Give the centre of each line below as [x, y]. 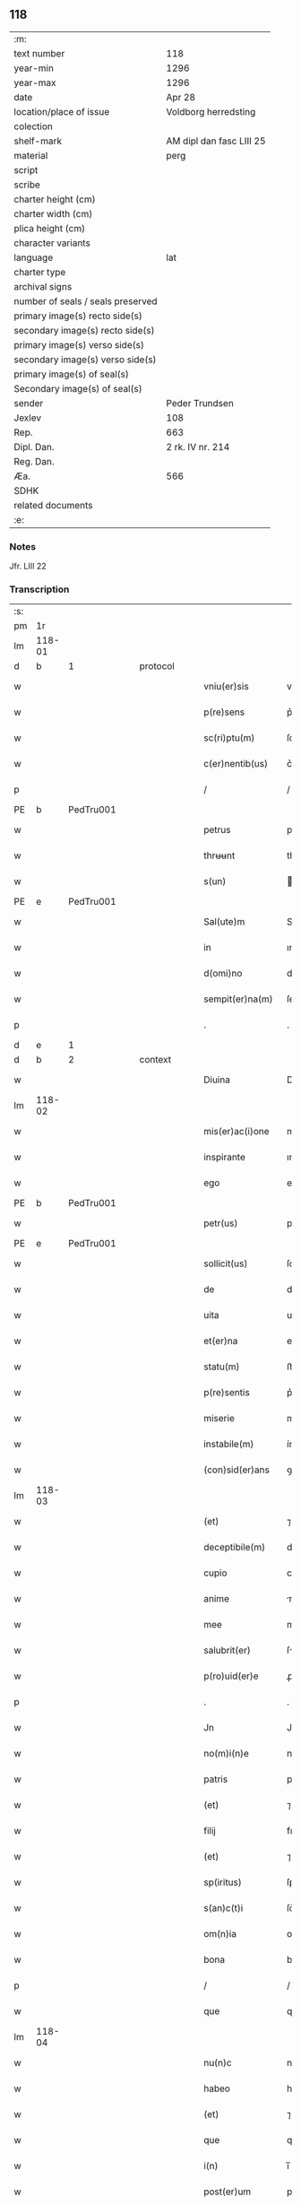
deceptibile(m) [234, 1548]
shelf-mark [38, 141]
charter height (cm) [55, 199]
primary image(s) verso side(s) [79, 344]
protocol [157, 666]
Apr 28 [181, 97]
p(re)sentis [227, 1393]
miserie [219, 1419]
